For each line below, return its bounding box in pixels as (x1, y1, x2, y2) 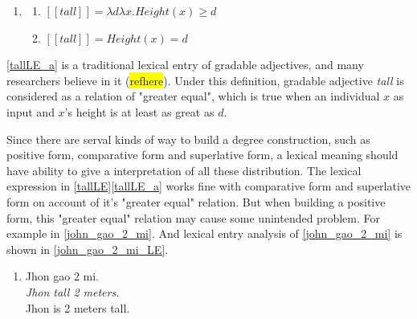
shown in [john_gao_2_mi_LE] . (6, 240, 169, 257)
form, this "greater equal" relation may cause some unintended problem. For (6, 209, 380, 226)
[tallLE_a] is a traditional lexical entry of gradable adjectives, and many (6, 56, 364, 73)
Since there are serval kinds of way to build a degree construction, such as (6, 130, 370, 147)
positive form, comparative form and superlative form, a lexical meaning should (6, 146, 399, 163)
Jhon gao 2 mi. (25, 268, 99, 284)
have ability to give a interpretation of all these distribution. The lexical (6, 162, 362, 178)
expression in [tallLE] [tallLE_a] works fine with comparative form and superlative (6, 178, 411, 194)
